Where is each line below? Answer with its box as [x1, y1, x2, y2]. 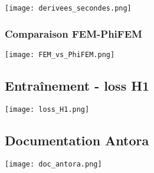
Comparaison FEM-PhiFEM [5, 26, 142, 41]
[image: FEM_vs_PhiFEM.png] [5, 50, 115, 59]
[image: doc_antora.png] [5, 159, 102, 168]
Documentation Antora [5, 131, 149, 149]
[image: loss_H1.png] [5, 105, 90, 114]
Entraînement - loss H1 [5, 76, 150, 94]
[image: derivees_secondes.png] [5, 4, 132, 12]
